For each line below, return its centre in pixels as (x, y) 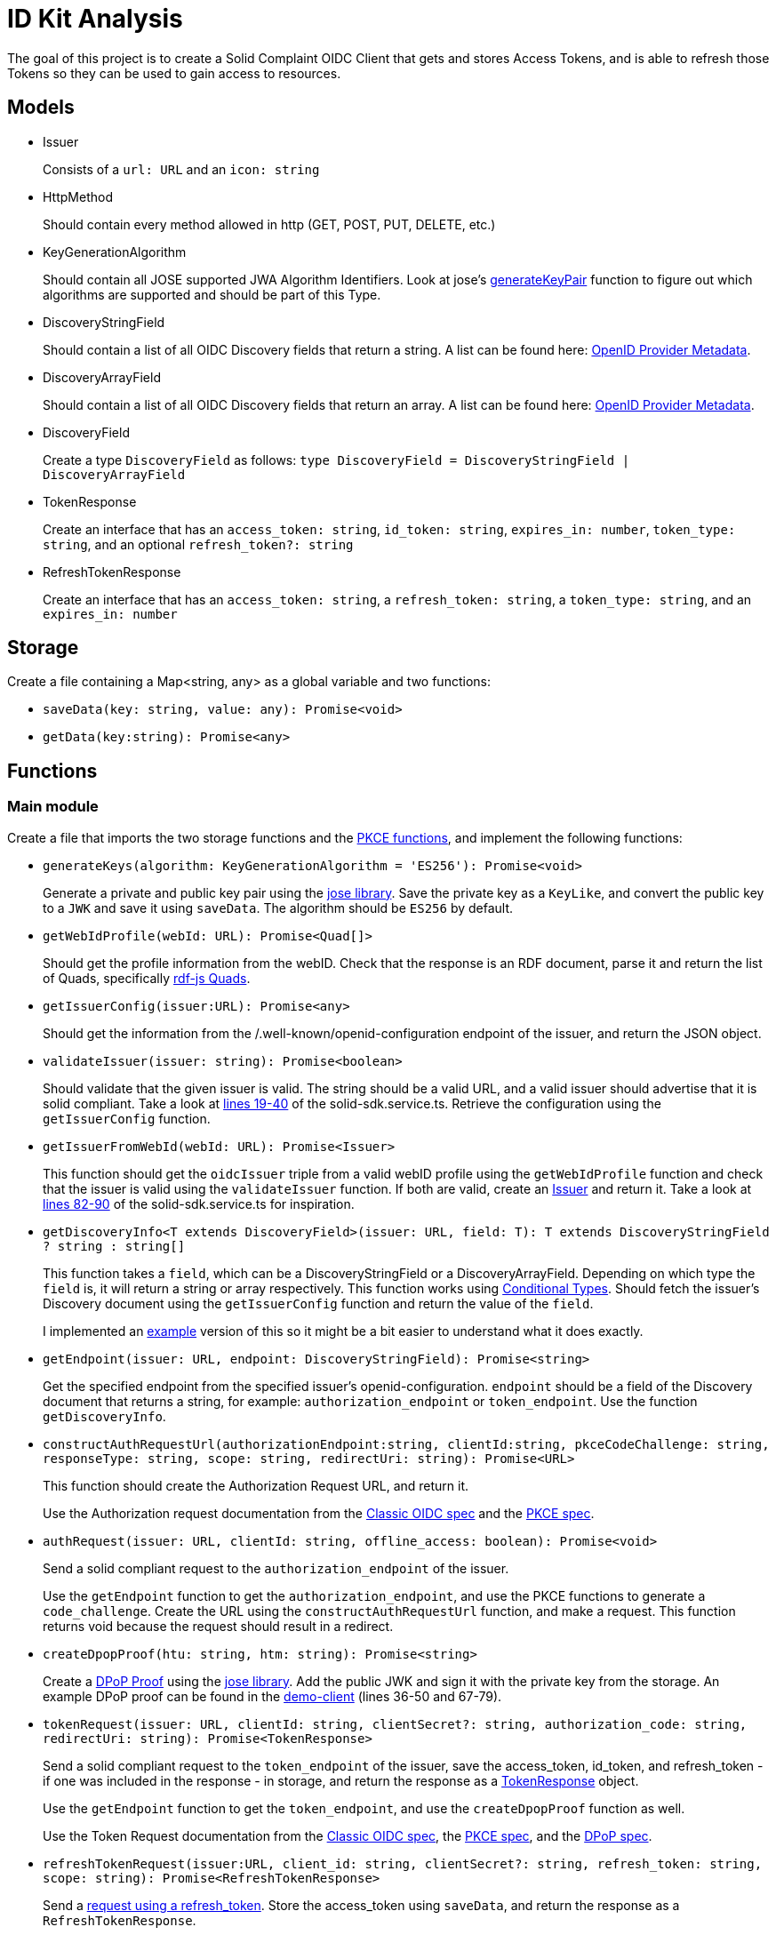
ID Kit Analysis (95, 19)
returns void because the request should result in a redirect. (218, 1626)
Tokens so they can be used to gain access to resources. (174, 73)
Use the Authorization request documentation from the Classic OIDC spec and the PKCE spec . (319, 1513)
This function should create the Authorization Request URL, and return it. (256, 1485)
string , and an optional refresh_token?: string (198, 544)
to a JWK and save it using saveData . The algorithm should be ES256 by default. (278, 908)
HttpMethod (78, 196)
